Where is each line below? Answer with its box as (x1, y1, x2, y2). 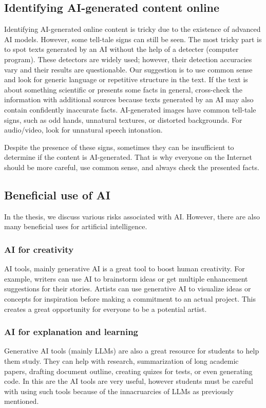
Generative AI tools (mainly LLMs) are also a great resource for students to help (4, 345, 259, 356)
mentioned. (4, 396, 39, 406)
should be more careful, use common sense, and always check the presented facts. (4, 161, 259, 172)
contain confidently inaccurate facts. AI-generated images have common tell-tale (4, 104, 256, 115)
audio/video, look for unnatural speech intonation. (4, 124, 163, 135)
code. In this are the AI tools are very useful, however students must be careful (4, 376, 253, 386)
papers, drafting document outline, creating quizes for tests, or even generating (4, 365, 253, 376)
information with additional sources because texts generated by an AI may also (4, 94, 254, 105)
